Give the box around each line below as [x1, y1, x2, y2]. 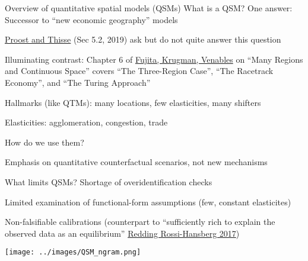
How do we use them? [5, 136, 84, 148]
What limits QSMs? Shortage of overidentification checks [5, 175, 212, 188]
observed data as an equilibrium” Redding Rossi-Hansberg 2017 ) [5, 227, 240, 239]
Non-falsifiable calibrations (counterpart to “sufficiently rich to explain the [5, 215, 275, 228]
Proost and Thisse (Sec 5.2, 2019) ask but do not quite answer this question [5, 33, 281, 46]
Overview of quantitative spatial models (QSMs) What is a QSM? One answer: [5, 2, 293, 14]
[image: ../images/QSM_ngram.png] [5, 248, 141, 257]
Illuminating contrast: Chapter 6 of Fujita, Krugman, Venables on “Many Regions [5, 53, 303, 65]
